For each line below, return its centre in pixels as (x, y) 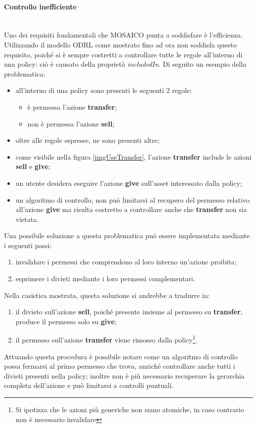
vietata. (27, 219)
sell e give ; (33, 166)
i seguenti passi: (28, 245)
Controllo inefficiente (40, 6)
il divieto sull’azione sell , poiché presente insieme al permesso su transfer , (129, 312)
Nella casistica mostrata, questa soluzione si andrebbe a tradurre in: (107, 295)
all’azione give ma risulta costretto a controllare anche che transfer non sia (131, 209)
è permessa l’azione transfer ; (72, 107)
